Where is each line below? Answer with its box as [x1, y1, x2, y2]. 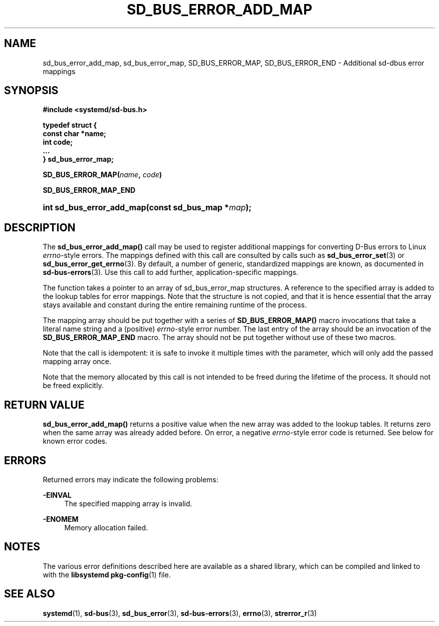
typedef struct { [43, 121, 97, 130]
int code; [43, 138, 73, 147]
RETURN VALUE [4, 398, 85, 411]
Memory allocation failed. [64, 523, 148, 532]
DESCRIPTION [4, 221, 76, 234]
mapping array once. [43, 357, 111, 366]
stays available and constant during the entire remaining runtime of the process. [43, 300, 307, 309]
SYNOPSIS [4, 84, 59, 97]
